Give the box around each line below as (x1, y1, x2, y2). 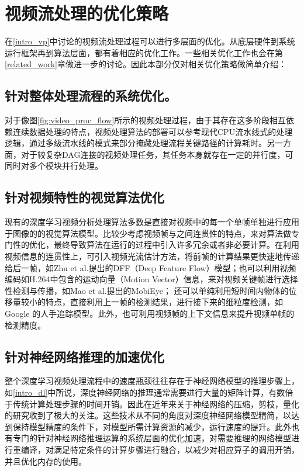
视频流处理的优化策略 (5, 1, 169, 25)
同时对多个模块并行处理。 (5, 160, 103, 172)
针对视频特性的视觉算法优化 (5, 188, 164, 206)
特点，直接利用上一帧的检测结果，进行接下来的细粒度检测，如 (45, 296, 283, 308)
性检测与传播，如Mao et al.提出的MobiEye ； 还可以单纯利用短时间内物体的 (5, 284, 289, 296)
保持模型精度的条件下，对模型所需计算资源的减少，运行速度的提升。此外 (12, 420, 291, 432)
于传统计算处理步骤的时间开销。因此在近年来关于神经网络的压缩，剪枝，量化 (5, 397, 299, 410)
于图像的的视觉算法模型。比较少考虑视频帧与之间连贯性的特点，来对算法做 (5, 227, 291, 239)
